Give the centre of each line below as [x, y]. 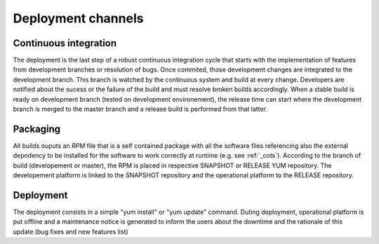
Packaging [37, 129]
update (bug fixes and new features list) [71, 231]
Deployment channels [78, 18]
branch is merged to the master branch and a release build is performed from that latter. [140, 109]
